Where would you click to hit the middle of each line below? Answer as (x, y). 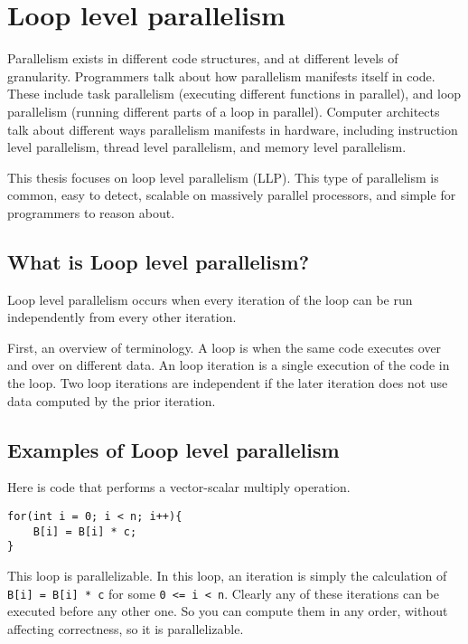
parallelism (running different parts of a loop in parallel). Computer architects (224, 111)
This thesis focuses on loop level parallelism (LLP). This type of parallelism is (223, 177)
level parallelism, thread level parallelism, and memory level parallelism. (207, 147)
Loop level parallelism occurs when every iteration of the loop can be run (210, 299)
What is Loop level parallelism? (159, 261)
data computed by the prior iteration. (112, 400)
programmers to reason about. (91, 212)
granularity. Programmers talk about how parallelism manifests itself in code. (221, 76)
